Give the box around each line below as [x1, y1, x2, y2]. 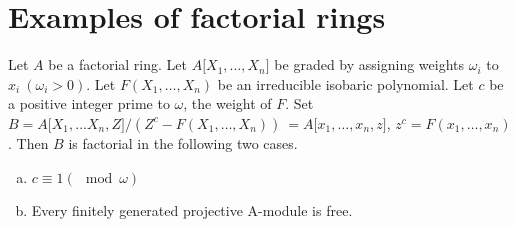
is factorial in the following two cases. [68, 132, 298, 153]
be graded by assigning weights [274, 54, 465, 75]
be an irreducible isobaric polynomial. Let [217, 73, 474, 94]
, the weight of [183, 93, 272, 114]
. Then [8, 132, 49, 153]
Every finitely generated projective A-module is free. [31, 199, 353, 220]
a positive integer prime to [8, 93, 170, 114]
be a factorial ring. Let [48, 54, 187, 75]
